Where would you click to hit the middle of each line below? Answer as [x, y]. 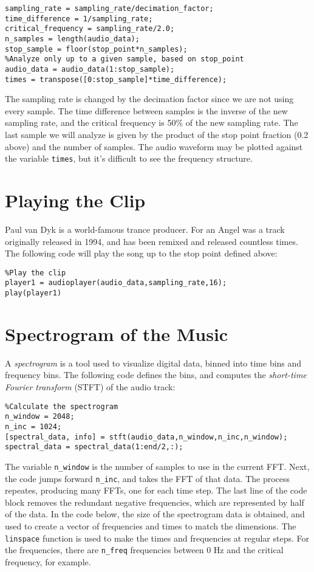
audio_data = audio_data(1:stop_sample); [90, 69]
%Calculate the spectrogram [62, 406]
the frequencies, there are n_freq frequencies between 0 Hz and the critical [144, 550]
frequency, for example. [48, 561]
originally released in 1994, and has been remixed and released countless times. [152, 241]
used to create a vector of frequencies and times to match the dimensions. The [151, 526]
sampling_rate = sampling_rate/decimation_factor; [109, 9]
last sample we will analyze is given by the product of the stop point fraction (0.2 [157, 135]
